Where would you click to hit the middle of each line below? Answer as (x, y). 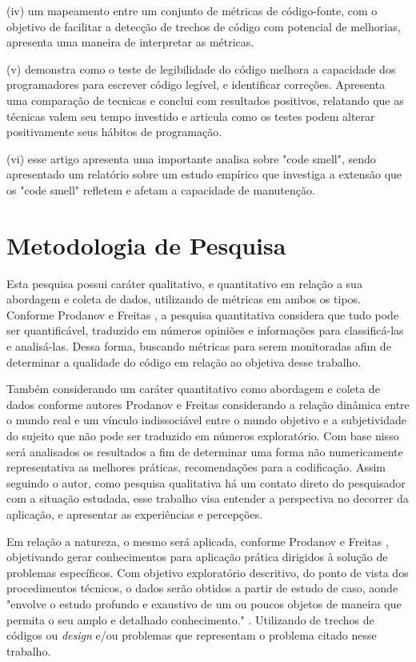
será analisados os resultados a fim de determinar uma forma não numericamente (205, 451)
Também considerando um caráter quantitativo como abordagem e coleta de (193, 389)
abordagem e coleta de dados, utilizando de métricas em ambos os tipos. (184, 299)
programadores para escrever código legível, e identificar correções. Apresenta (196, 84)
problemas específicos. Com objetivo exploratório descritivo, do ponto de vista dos (208, 572)
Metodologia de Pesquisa (146, 245)
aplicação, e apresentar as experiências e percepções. (135, 514)
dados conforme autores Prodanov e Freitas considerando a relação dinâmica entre (208, 404)
